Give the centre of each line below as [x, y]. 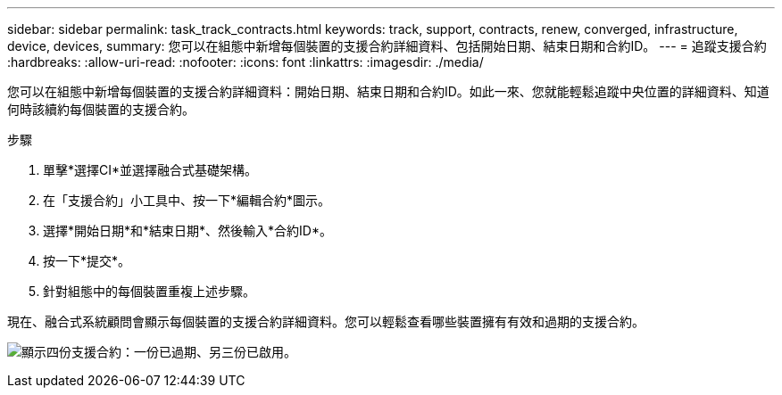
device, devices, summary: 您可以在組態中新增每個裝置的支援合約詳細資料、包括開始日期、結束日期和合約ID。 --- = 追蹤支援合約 [387, 46]
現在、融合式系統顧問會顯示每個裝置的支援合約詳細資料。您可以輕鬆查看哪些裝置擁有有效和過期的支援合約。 [326, 321]
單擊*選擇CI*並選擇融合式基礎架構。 [150, 170]
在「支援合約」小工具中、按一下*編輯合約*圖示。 [187, 200]
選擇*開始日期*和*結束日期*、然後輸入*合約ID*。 [187, 230]
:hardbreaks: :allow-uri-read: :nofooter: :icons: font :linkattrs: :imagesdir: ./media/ [245, 62]
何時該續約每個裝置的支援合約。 [101, 109]
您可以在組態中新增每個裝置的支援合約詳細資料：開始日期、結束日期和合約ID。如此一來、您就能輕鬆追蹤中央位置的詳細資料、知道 [388, 91]
